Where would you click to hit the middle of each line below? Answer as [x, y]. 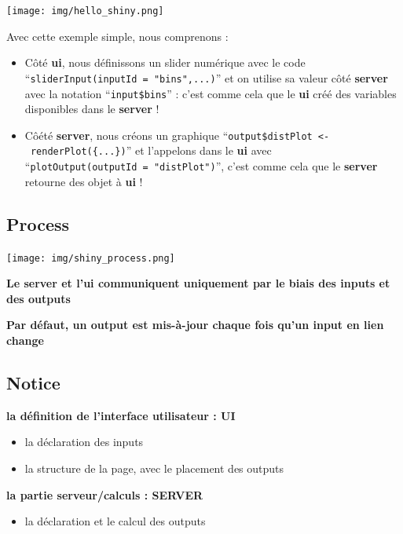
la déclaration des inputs [84, 442]
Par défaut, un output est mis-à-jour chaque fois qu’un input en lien [195, 325]
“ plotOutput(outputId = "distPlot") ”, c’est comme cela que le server [201, 166]
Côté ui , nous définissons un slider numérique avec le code [165, 62]
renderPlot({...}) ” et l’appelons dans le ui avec [151, 150]
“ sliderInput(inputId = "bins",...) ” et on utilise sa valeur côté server [206, 77]
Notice [33, 382]
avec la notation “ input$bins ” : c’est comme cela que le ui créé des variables [211, 93]
